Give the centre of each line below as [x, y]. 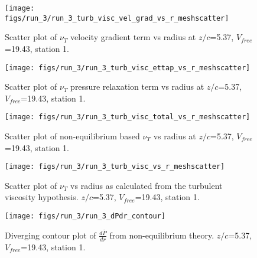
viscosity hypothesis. [42, 197]
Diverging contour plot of [51, 235]
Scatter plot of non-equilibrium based [72, 136]
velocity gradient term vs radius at [133, 37]
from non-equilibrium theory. [162, 235]
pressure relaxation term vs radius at [137, 86]
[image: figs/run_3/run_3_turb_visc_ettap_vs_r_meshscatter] [128, 68]
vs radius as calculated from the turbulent [147, 185]
